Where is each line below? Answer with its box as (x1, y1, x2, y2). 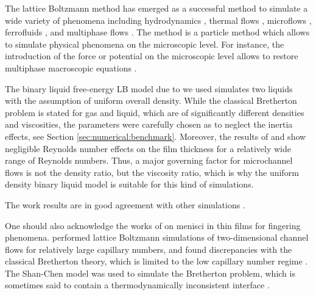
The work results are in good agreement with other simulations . (5, 198, 245, 211)
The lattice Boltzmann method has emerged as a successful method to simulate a (5, 2, 308, 14)
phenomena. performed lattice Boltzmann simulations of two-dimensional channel (5, 231, 309, 244)
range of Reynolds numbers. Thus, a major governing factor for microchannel (5, 154, 293, 167)
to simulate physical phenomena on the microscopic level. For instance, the (5, 37, 284, 50)
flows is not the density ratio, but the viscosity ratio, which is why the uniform (5, 166, 299, 178)
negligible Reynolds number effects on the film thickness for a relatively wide (5, 142, 291, 155)
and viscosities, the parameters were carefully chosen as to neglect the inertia (5, 118, 293, 131)
